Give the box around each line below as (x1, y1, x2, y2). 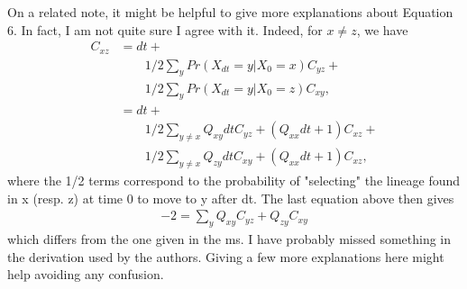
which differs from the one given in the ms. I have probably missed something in (7, 230, 452, 248)
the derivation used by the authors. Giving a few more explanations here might (7, 247, 444, 266)
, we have (356, 20, 408, 39)
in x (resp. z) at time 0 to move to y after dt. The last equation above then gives (7, 188, 454, 207)
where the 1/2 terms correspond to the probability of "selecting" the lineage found (7, 171, 461, 190)
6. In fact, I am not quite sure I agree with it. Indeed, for (7, 20, 323, 39)
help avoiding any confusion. (7, 265, 164, 284)
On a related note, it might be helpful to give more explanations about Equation (7, 3, 453, 21)
